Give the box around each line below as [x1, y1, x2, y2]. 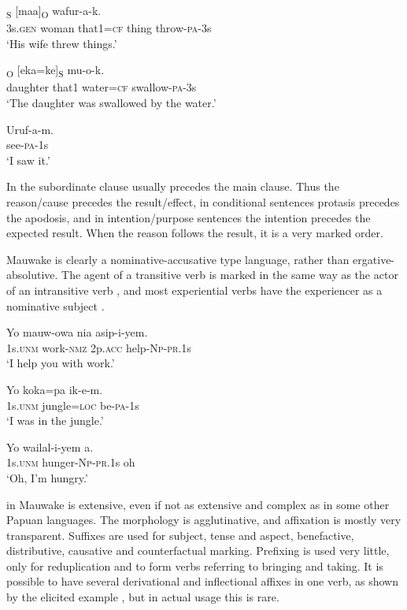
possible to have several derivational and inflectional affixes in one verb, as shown [6, 573, 398, 590]
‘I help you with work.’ [6, 355, 115, 371]
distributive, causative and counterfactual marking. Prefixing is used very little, [6, 542, 390, 559]
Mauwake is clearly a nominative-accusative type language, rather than [6, 251, 350, 267]
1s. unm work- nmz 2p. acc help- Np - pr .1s [6, 339, 191, 355]
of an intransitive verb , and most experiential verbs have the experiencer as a [6, 281, 383, 298]
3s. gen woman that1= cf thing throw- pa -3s [6, 20, 212, 36]
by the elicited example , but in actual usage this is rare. [6, 589, 279, 605]
